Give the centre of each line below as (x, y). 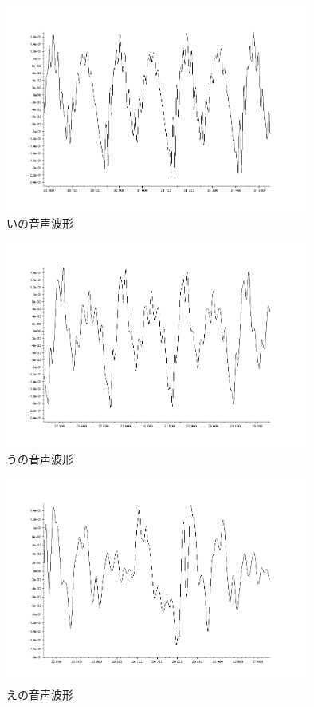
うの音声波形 (40, 458)
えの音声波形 (40, 694)
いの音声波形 (40, 222)
